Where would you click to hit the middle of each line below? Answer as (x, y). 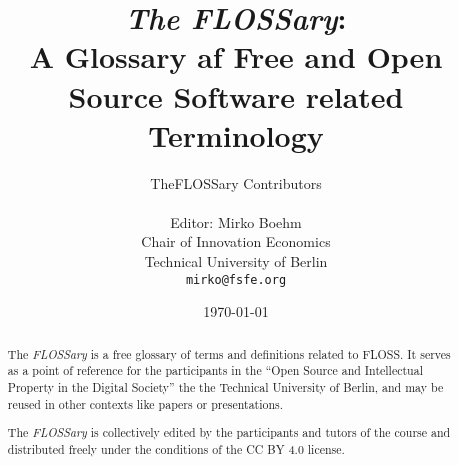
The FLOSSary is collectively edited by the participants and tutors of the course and (229, 432)
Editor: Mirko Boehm (236, 221)
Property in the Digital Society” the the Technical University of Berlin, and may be (225, 387)
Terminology (236, 134)
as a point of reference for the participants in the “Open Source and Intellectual (215, 370)
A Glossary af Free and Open (236, 56)
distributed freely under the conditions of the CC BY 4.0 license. (176, 448)
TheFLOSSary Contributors (236, 182)
